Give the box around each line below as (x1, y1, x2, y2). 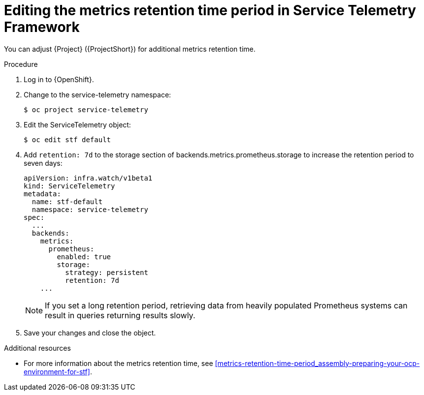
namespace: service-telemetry (32, 205, 148, 213)
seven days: (24, 158, 63, 167)
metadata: (24, 189, 61, 198)
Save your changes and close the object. (24, 328, 156, 337)
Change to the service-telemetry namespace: (24, 90, 171, 99)
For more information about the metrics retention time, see (24, 359, 213, 367)
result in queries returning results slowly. (45, 310, 196, 320)
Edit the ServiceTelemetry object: (24, 120, 131, 129)
